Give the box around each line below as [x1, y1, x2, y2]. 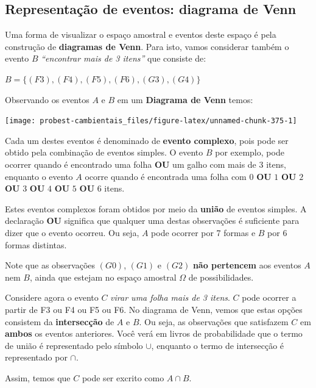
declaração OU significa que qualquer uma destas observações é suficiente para [5, 214, 300, 227]
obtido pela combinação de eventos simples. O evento [5, 146, 203, 159]
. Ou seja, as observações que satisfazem [139, 315, 289, 328]
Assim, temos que [5, 371, 71, 384]
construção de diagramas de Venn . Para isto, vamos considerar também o [5, 40, 289, 52]
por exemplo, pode [215, 146, 284, 159]
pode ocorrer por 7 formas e [151, 226, 256, 239]
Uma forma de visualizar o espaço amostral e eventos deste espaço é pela [5, 28, 276, 41]
